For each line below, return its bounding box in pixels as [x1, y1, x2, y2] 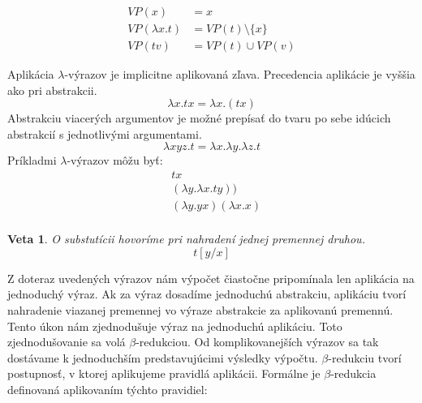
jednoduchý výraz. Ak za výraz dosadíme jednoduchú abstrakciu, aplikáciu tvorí [7, 285, 407, 302]
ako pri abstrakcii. [7, 81, 97, 98]
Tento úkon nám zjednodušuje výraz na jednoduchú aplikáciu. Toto [7, 317, 342, 334]
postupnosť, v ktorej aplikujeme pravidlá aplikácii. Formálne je [7, 365, 321, 382]
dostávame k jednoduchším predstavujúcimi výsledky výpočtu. [7, 349, 318, 366]
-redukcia [330, 365, 377, 382]
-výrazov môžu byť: [67, 152, 163, 169]
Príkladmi [7, 152, 57, 169]
